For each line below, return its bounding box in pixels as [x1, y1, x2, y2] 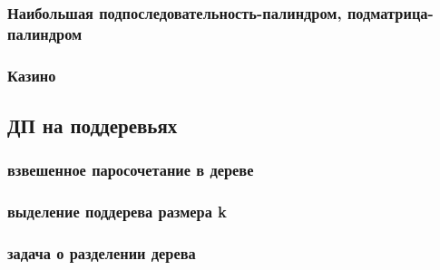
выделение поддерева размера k [7, 200, 228, 223]
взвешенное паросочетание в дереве [7, 159, 254, 181]
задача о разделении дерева [7, 242, 196, 264]
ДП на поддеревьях [7, 111, 178, 139]
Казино [7, 63, 56, 86]
